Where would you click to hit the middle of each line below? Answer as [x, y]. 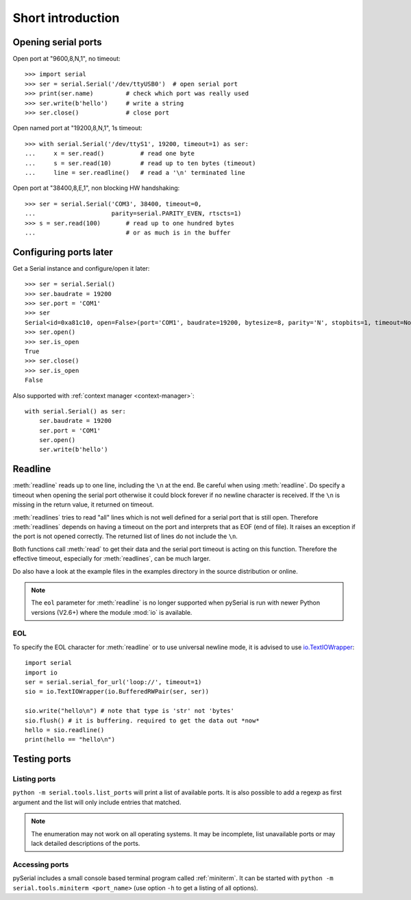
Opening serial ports [57, 42]
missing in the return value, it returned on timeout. [83, 504]
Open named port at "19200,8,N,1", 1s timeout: [78, 128]
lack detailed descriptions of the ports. [86, 844]
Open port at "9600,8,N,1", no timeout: [66, 59]
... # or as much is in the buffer [128, 232]
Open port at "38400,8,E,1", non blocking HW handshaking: [96, 188]
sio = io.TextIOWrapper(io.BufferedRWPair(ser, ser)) [117, 692]
